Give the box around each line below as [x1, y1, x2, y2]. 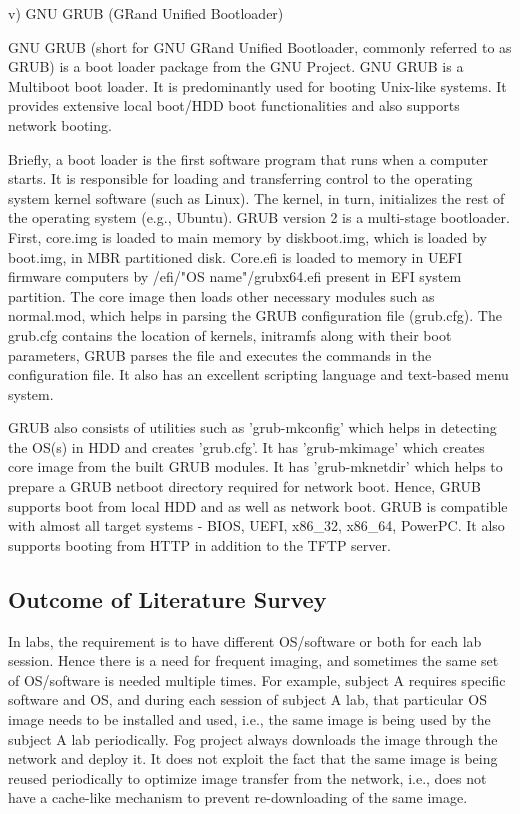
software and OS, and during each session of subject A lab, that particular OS [8, 689, 487, 710]
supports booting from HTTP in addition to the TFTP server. [8, 534, 391, 555]
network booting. [8, 114, 112, 135]
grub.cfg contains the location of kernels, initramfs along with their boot [8, 324, 452, 345]
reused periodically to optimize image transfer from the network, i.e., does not [8, 767, 487, 788]
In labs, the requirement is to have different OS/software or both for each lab [8, 630, 482, 651]
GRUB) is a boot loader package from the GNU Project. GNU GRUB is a [8, 56, 464, 77]
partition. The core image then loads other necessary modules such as [8, 285, 435, 306]
